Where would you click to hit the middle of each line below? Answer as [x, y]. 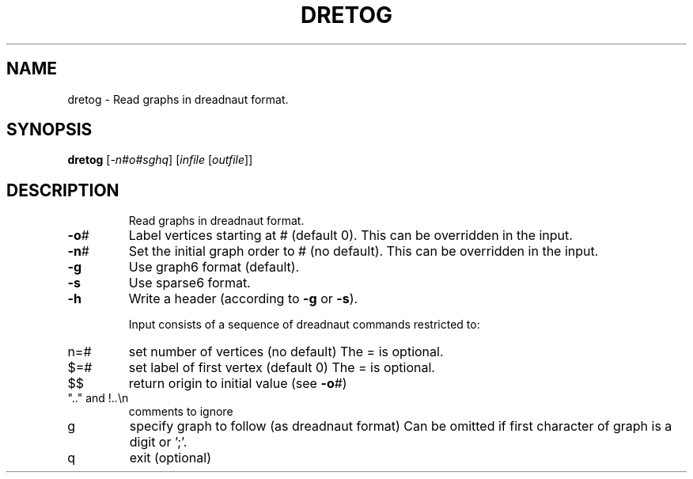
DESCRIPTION [63, 190]
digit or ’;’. [158, 442]
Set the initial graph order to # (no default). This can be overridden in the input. [364, 251]
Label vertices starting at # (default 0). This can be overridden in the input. [350, 236]
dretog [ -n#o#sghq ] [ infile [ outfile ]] [160, 160]
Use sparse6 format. [189, 283]
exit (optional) [170, 458]
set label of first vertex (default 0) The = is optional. [282, 368]
